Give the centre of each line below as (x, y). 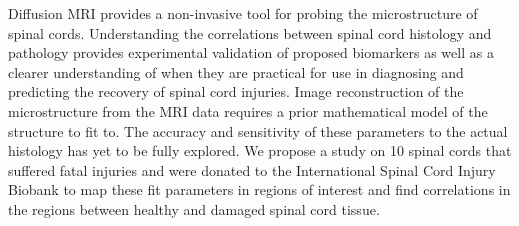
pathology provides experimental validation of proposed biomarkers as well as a (251, 52)
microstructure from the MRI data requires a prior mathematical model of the (248, 110)
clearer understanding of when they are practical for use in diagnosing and (236, 71)
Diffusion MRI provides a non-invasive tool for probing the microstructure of (243, 13)
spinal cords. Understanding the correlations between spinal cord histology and (250, 32)
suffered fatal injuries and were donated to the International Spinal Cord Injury (252, 169)
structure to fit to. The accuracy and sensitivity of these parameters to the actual (258, 130)
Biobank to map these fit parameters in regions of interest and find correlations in (259, 189)
